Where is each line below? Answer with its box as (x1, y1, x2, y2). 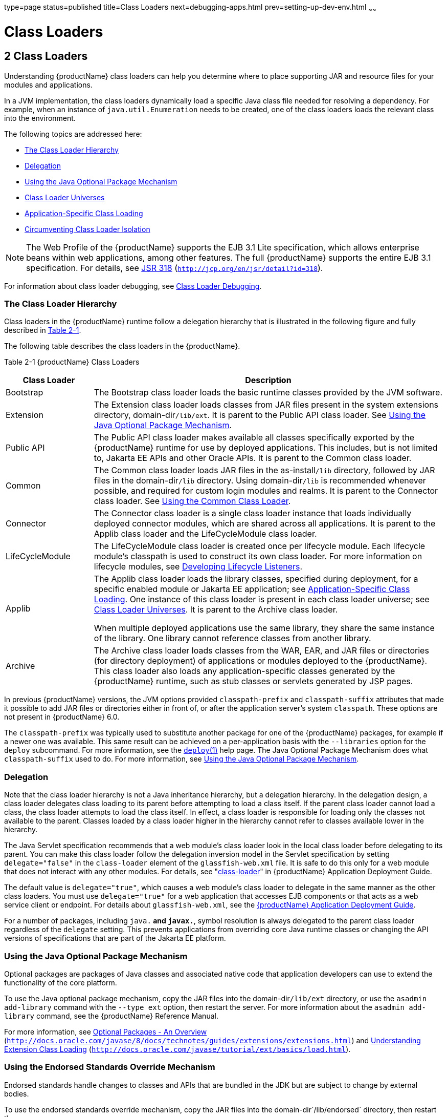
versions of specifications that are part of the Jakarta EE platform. (4, 934, 226, 943)
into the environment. (4, 113, 76, 122)
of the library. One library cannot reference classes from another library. (94, 633, 371, 644)
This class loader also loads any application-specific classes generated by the (94, 666, 395, 677)
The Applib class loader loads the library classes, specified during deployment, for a (94, 574, 418, 584)
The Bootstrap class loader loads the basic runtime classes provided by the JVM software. (94, 387, 443, 398)
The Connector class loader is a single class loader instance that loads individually (94, 508, 412, 519)
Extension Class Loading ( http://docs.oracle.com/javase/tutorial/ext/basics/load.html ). (4, 1044, 351, 1053)
